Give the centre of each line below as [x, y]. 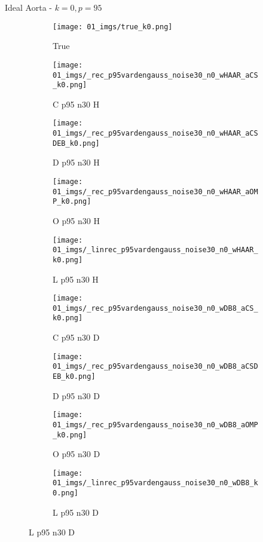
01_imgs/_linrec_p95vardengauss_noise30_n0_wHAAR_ [155, 250]
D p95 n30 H [76, 162]
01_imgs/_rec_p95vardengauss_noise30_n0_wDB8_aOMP [155, 425]
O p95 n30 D [77, 454]
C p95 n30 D [76, 337]
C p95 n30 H [76, 104]
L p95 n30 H [76, 279]
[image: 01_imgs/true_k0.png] [113, 27]
